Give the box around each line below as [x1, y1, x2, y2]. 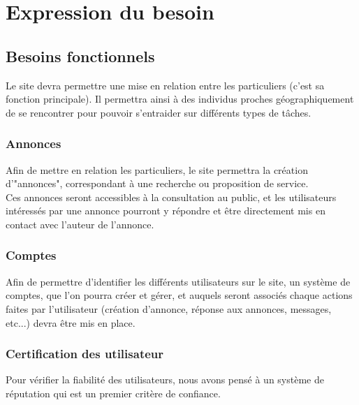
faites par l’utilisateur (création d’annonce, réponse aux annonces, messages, [6, 301, 332, 316]
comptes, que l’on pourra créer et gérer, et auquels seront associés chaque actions [6, 288, 353, 302]
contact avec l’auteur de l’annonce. [6, 216, 154, 231]
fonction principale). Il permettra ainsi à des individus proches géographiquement [6, 91, 354, 106]
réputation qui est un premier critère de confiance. [6, 385, 221, 400]
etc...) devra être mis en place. [6, 315, 135, 330]
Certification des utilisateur [6, 345, 164, 362]
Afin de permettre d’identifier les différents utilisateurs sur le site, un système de [6, 274, 351, 288]
